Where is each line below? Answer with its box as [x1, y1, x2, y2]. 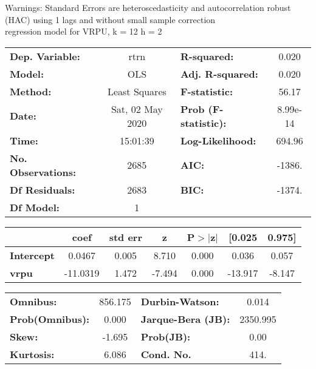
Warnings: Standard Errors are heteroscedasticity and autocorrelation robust [5, 1, 291, 13]
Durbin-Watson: [140, 294, 219, 308]
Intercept [10, 248, 55, 262]
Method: [10, 84, 52, 98]
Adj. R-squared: [180, 66, 258, 81]
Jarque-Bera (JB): [140, 311, 230, 326]
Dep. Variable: [10, 49, 80, 63]
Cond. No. [140, 347, 191, 361]
